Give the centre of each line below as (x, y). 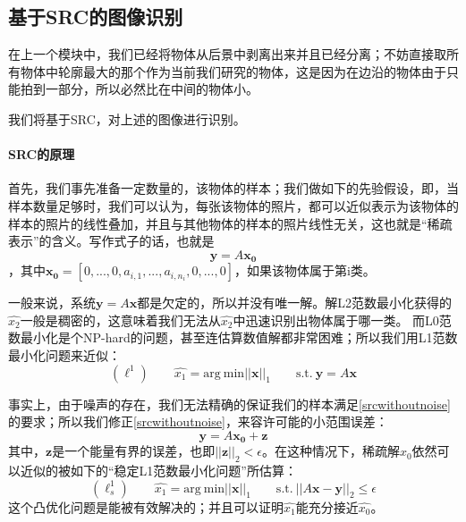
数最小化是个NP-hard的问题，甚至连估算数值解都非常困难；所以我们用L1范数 (233, 337)
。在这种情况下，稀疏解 (330, 451)
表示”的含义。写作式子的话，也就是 (111, 241)
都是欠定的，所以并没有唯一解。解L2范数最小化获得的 (294, 303)
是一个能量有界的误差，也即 (134, 451)
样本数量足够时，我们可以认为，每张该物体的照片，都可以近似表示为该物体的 (233, 205)
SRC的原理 (42, 154)
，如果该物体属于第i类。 (305, 270)
